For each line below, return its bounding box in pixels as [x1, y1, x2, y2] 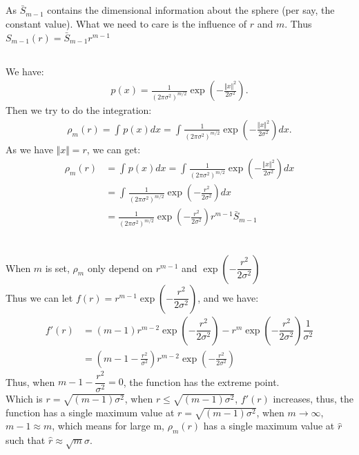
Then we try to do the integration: [6, 103, 152, 117]
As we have [6, 142, 53, 156]
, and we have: [197, 290, 259, 304]
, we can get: [86, 142, 141, 156]
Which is [6, 391, 43, 405]
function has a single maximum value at [6, 405, 175, 419]
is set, [45, 260, 70, 275]
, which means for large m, [52, 418, 164, 433]
